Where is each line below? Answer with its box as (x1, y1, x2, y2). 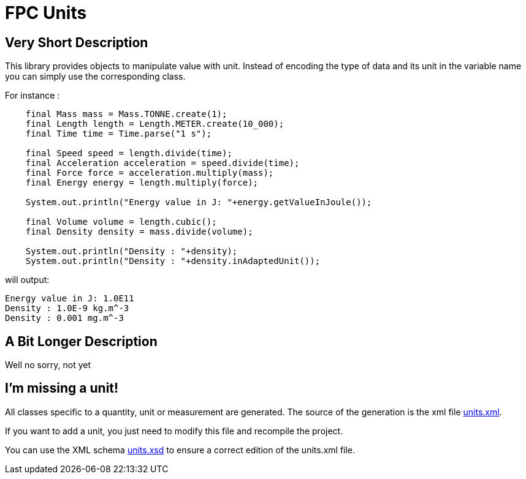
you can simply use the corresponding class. (5, 71, 186, 82)
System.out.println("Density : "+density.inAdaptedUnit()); (25, 256, 321, 266)
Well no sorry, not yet (5, 360, 91, 371)
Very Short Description (5, 34, 148, 50)
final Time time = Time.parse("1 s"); (25, 129, 212, 139)
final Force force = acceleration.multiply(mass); (25, 168, 274, 178)
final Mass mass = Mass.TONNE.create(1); (25, 109, 227, 119)
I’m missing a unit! (5, 380, 119, 396)
